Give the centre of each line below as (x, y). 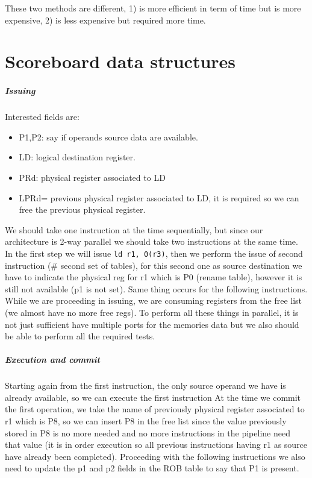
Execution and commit (52, 360)
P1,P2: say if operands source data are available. (108, 137)
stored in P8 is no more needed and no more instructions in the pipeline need (148, 432)
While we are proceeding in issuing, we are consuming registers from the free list (154, 300)
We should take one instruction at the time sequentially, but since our (134, 229)
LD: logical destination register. (77, 157)
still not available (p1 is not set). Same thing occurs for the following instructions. (156, 288)
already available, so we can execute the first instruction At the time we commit (153, 397)
